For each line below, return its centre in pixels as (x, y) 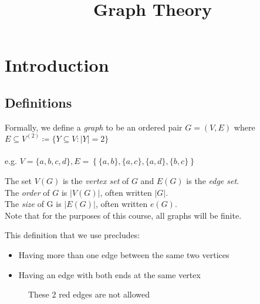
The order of (27, 192)
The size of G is (33, 204)
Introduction (57, 65)
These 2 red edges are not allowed (89, 294)
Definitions (38, 102)
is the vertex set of (96, 180)
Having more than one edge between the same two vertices (124, 254)
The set (18, 180)
